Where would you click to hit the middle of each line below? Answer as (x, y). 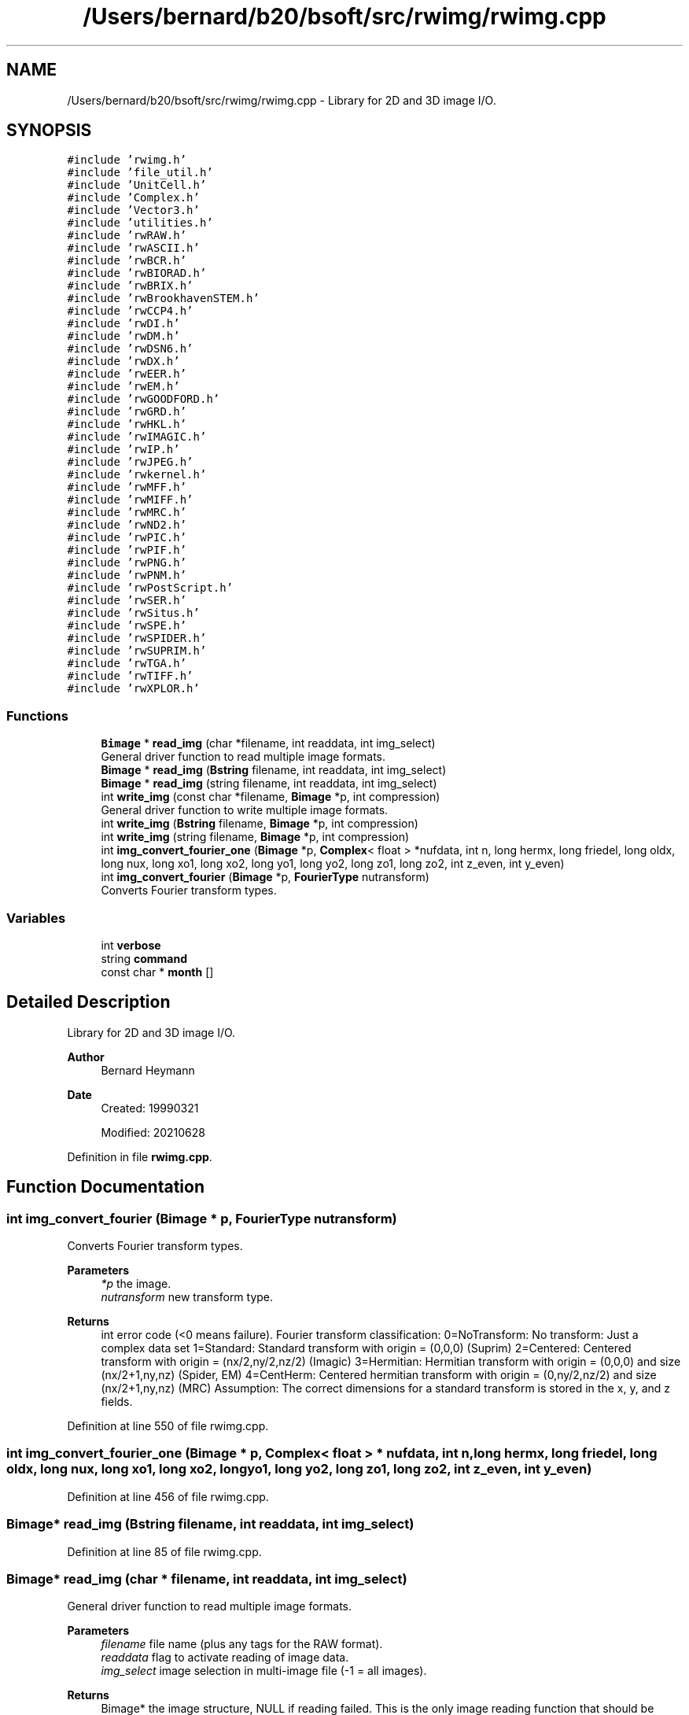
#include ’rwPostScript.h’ (150, 588)
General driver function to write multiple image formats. (245, 810)
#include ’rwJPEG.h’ (130, 462)
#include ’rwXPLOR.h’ (133, 689)
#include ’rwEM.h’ (123, 387)
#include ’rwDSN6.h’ (130, 349)
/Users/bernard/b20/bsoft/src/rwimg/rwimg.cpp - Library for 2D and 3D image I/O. (282, 100)
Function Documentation (105, 1187)
